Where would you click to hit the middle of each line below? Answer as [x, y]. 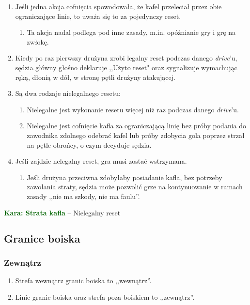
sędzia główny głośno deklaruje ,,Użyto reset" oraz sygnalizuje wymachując [126, 67]
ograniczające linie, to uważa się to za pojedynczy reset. [98, 16]
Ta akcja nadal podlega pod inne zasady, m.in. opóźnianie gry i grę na [131, 32]
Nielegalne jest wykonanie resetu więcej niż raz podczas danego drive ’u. [133, 109]
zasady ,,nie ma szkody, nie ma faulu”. [83, 196]
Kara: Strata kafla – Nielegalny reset [62, 212]
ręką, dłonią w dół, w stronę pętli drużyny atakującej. [95, 77]
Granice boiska [42, 238]
